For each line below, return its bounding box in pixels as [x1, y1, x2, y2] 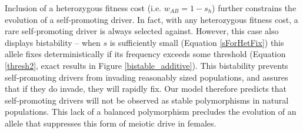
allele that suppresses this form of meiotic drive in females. [5, 117, 217, 129]
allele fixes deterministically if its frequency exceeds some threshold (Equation [5, 48, 286, 60]
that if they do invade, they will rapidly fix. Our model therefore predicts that [5, 82, 287, 95]
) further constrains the [212, 2, 297, 14]
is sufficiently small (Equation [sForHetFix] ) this [109, 36, 284, 48]
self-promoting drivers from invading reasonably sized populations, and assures [5, 71, 288, 83]
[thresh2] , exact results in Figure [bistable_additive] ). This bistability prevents [5, 59, 288, 71]
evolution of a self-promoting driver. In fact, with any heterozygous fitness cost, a [5, 13, 298, 25]
